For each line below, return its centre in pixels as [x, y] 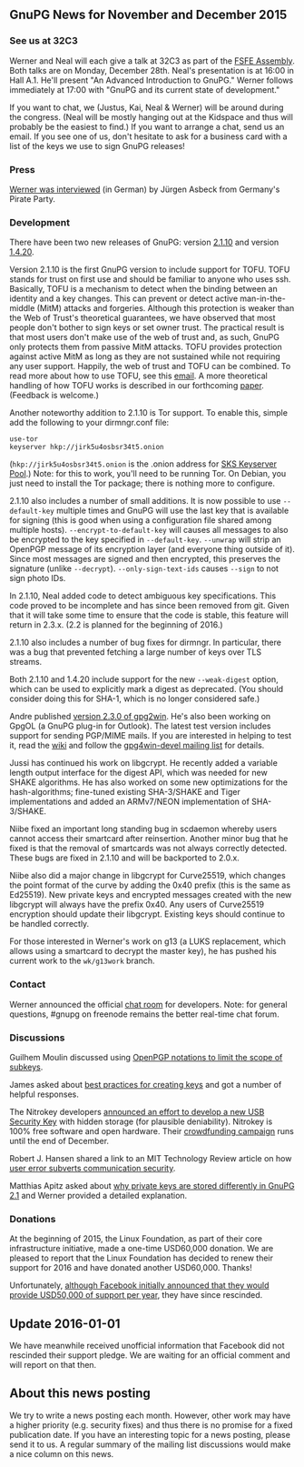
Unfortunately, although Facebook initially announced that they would [139, 1285]
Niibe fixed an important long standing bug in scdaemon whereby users [143, 829]
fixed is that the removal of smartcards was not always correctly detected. [148, 849]
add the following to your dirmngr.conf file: [89, 423]
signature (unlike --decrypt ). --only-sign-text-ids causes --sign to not [144, 568]
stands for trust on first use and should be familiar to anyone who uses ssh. [150, 279]
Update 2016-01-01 [65, 1324]
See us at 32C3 [44, 41]
